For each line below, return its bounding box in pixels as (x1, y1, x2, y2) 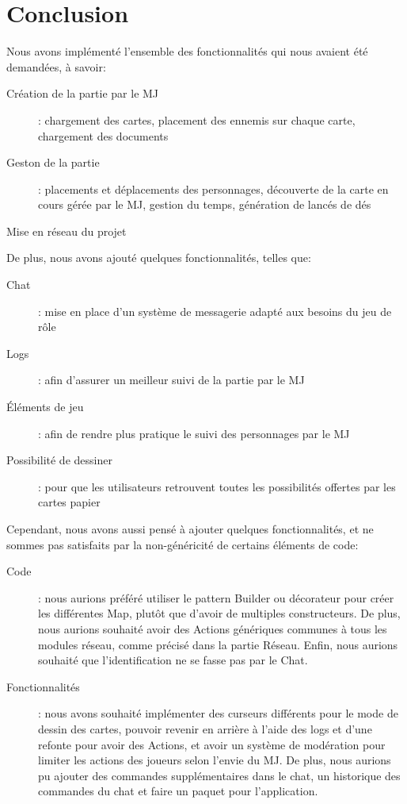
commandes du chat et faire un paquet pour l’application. (38, 783, 318, 799)
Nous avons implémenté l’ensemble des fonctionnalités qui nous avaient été (6, 43, 368, 60)
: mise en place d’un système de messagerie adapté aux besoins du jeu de (38, 302, 392, 319)
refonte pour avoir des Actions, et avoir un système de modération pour (38, 736, 386, 752)
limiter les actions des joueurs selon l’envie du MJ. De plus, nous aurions (38, 752, 391, 768)
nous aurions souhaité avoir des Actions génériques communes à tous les (38, 620, 387, 637)
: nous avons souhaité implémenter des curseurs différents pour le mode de (38, 705, 398, 721)
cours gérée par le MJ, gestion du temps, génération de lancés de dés (38, 196, 371, 213)
